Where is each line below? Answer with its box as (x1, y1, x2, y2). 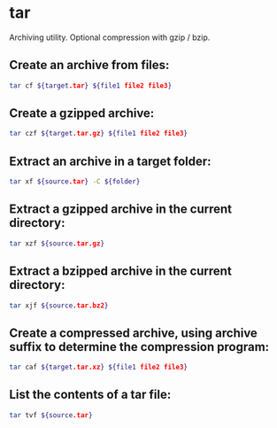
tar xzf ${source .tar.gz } (9, 238, 104, 248)
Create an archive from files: (9, 58, 170, 73)
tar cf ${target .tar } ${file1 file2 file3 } (9, 81, 173, 90)
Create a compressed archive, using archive (9, 325, 258, 340)
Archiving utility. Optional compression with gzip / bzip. (9, 32, 211, 43)
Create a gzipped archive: (9, 105, 155, 121)
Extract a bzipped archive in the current (9, 264, 232, 279)
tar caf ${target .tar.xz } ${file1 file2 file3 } (9, 362, 189, 372)
